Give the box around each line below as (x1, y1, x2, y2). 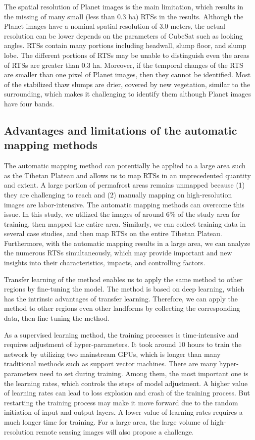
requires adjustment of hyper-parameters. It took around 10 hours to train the (4, 339, 242, 349)
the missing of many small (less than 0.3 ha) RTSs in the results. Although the (4, 11, 244, 21)
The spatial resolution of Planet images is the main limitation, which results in (4, 1, 243, 11)
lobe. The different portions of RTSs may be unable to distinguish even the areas (4, 49, 250, 60)
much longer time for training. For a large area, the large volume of (4, 416, 208, 427)
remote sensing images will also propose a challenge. (36, 426, 194, 437)
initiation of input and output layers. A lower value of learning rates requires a (4, 407, 243, 417)
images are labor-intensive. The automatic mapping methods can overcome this (4, 199, 245, 209)
